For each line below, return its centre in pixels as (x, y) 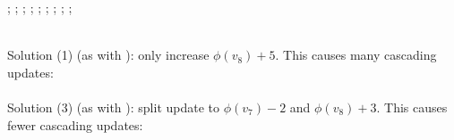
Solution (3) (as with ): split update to (114, 107)
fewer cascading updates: (75, 124)
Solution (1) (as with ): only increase (108, 55)
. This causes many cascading (356, 55)
